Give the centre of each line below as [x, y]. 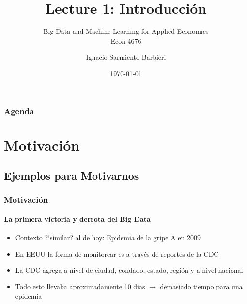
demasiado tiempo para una [201, 286]
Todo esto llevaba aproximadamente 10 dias [80, 286]
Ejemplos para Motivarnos [71, 175]
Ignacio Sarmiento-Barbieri [126, 57]
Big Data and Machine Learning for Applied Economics [126, 31]
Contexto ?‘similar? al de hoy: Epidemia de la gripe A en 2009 [108, 237]
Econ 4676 [126, 40]
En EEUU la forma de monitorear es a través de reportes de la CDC [117, 253]
